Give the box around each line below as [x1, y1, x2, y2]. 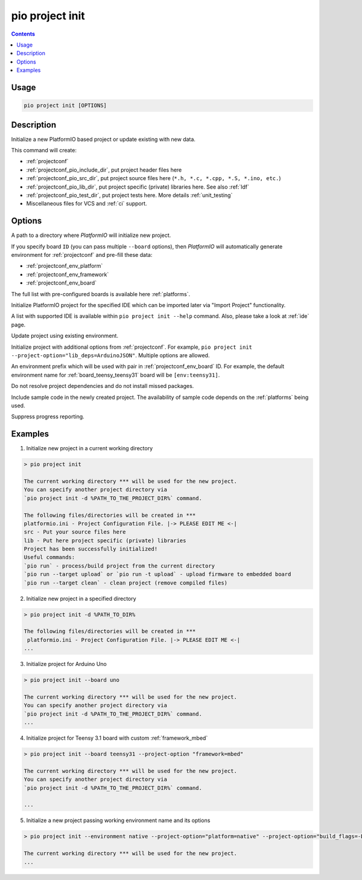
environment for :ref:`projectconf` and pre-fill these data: [11, 251, 153, 259]
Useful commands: [24, 554, 75, 561]
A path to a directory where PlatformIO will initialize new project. [11, 231, 171, 239]
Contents [11, 30, 36, 37]
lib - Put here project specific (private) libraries [24, 537, 186, 544]
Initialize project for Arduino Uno [26, 661, 107, 668]
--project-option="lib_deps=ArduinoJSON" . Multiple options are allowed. [11, 351, 210, 359]
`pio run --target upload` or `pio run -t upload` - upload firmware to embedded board [24, 571, 291, 578]
